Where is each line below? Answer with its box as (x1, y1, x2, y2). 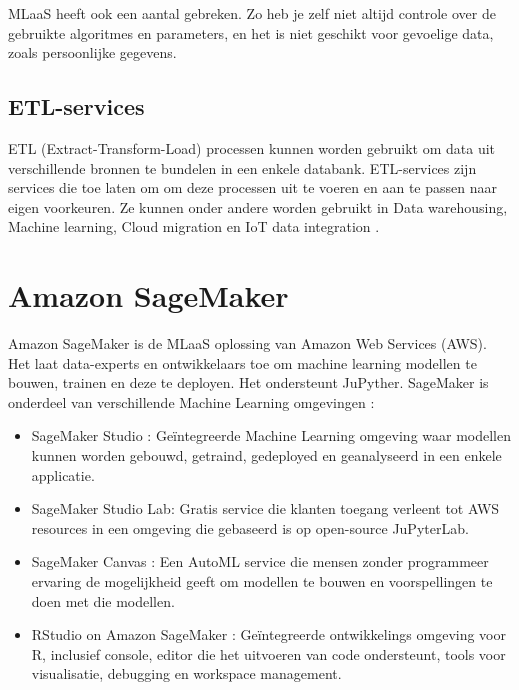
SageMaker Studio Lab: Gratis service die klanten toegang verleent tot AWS (31, 498, 500, 519)
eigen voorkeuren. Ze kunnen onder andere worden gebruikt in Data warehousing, (8, 196, 508, 217)
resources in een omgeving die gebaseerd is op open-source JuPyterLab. (31, 517, 469, 538)
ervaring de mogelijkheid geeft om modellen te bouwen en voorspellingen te (31, 571, 493, 592)
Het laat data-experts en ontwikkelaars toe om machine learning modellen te (8, 352, 477, 373)
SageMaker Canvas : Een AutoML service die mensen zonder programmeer (31, 551, 489, 572)
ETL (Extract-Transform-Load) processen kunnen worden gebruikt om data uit (8, 137, 496, 158)
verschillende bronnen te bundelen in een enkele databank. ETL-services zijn (8, 157, 477, 178)
